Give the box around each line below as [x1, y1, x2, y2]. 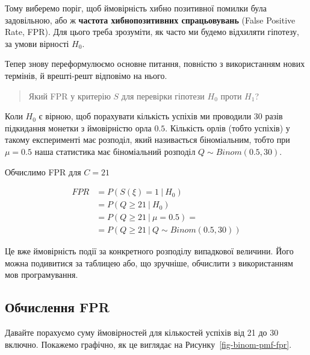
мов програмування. [5, 268, 78, 281]
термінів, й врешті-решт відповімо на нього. [5, 69, 167, 81]
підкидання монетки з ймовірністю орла [5, 121, 152, 134]
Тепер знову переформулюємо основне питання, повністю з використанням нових [5, 57, 305, 70]
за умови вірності [5, 37, 69, 49]
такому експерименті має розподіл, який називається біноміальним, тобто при [5, 133, 290, 146]
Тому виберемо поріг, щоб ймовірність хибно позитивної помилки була [5, 2, 267, 14]
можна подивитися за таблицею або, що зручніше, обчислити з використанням [5, 256, 293, 269]
